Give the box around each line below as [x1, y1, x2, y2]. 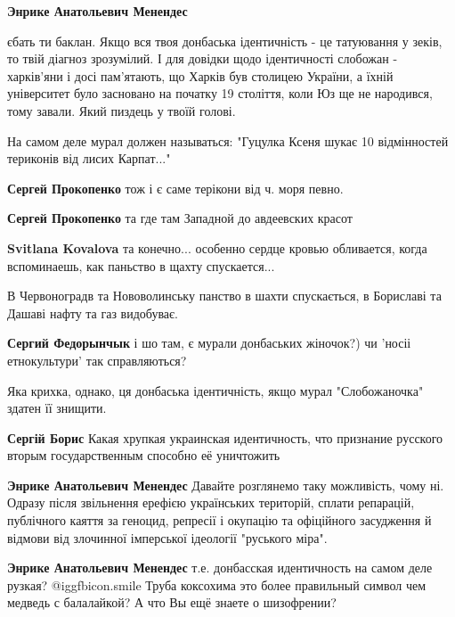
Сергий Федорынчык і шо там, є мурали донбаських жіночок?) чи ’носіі [7, 333, 411, 352]
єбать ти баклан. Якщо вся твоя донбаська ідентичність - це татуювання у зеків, [7, 31, 443, 50]
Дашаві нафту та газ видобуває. [7, 303, 178, 322]
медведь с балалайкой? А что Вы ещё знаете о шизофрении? [7, 593, 337, 612]
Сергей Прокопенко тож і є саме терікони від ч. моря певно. [7, 178, 344, 197]
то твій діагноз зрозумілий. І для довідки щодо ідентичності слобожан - [7, 49, 398, 68]
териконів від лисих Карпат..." [7, 149, 171, 168]
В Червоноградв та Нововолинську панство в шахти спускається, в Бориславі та [7, 286, 442, 305]
